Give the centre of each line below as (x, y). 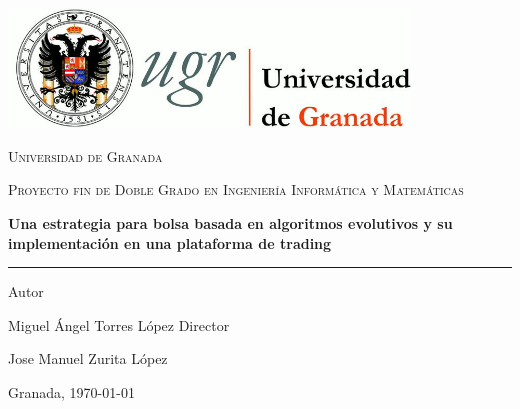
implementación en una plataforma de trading (170, 242)
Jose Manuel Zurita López (88, 358)
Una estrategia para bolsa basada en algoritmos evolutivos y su (230, 222)
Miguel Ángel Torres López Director (119, 324)
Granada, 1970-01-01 (71, 391)
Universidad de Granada (85, 155)
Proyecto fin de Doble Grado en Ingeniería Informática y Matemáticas (236, 189)
